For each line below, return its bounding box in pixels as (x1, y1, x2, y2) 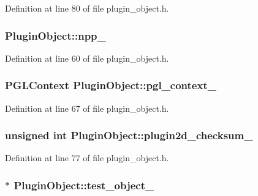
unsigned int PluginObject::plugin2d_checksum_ (5, 128, 253, 143)
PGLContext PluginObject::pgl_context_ (5, 78, 216, 93)
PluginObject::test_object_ (13, 177, 154, 192)
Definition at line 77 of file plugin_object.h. (5, 151, 169, 164)
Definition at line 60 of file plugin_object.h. (5, 51, 169, 64)
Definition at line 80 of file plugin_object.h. (5, 2, 169, 14)
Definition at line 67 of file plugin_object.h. (5, 101, 169, 114)
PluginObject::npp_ (5, 27, 106, 43)
